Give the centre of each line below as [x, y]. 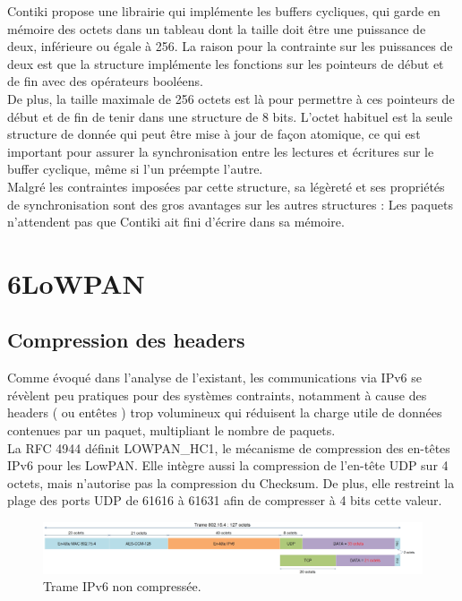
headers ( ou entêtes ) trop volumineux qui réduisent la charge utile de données [225, 412]
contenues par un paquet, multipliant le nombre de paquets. [171, 430]
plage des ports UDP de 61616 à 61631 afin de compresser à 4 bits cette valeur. [225, 500]
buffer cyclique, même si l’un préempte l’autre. [135, 169]
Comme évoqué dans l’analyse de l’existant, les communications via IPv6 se [214, 378]
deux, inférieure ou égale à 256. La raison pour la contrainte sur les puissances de [230, 46]
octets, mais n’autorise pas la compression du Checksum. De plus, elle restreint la [231, 482]
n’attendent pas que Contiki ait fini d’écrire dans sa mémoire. [176, 222]
